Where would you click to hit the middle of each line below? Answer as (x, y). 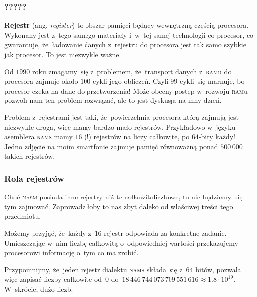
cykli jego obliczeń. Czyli (130, 81)
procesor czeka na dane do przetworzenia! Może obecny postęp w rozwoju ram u (126, 90)
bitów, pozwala (218, 269)
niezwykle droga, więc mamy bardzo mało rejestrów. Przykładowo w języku (120, 127)
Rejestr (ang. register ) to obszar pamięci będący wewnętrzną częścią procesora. (127, 25)
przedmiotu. (23, 216)
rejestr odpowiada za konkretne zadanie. (165, 233)
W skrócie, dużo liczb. (39, 288)
